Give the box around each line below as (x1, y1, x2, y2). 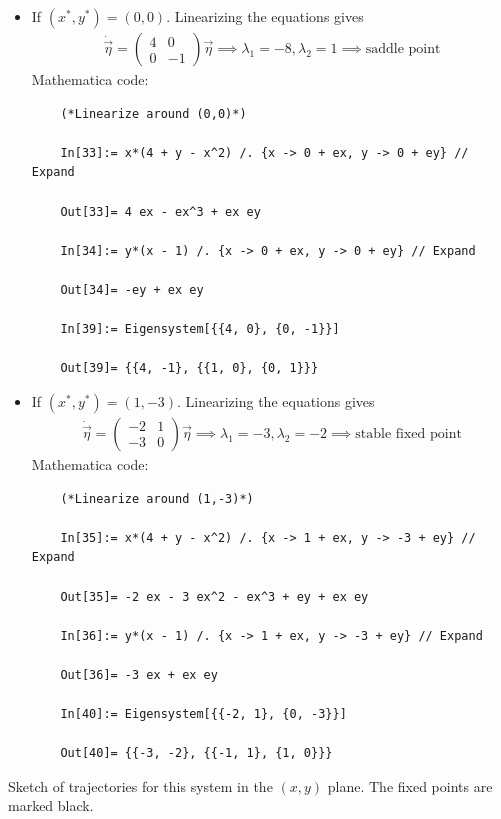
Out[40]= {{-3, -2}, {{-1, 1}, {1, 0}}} (60, 746, 333, 761)
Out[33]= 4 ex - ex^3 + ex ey (60, 204, 261, 219)
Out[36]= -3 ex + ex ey (60, 667, 218, 682)
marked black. (8, 795, 94, 816)
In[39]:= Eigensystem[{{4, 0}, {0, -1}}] (60, 322, 340, 337)
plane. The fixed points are (327, 775, 493, 796)
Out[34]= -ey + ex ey (60, 282, 204, 297)
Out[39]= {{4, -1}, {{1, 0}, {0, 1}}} (60, 361, 319, 376)
